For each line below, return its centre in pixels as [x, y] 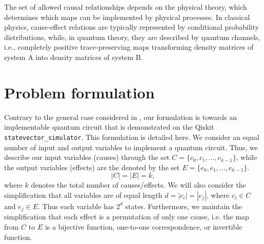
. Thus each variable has [76, 206]
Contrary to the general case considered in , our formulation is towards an [121, 117]
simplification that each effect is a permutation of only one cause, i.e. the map [127, 217]
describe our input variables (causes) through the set [87, 157]
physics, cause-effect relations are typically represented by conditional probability [132, 27]
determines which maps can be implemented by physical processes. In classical [127, 17]
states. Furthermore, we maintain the [184, 206]
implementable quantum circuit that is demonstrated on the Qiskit [109, 127]
